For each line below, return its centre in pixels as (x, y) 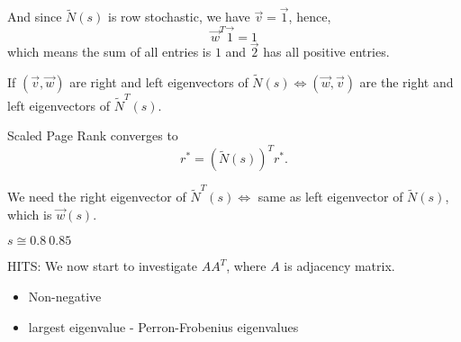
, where (246, 266)
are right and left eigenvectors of (159, 82)
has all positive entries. (326, 52)
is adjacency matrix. (339, 266)
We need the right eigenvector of (97, 197)
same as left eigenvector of (330, 197)
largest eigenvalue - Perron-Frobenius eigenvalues (163, 326)
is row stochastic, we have (179, 17)
